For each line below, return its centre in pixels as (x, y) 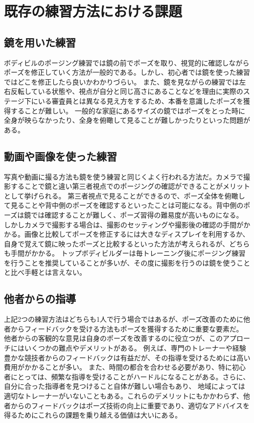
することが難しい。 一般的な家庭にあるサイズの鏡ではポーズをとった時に (128, 110)
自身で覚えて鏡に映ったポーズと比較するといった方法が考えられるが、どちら (127, 243)
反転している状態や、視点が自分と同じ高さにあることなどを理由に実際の (127, 91)
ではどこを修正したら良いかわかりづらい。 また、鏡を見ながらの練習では (122, 81)
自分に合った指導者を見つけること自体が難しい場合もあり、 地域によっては (125, 386)
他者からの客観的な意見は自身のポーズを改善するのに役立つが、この (114, 338)
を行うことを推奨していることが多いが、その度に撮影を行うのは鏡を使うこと (127, 262)
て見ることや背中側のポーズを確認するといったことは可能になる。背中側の (124, 205)
